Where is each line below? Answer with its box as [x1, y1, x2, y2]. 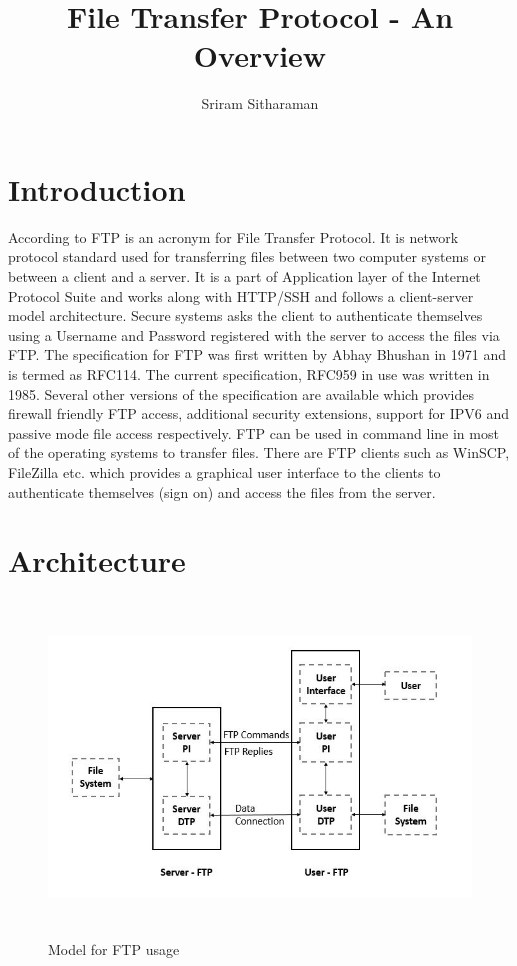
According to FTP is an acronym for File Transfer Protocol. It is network [8, 226, 459, 247]
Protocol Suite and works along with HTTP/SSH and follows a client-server [8, 285, 474, 306]
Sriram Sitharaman [201, 93, 319, 114]
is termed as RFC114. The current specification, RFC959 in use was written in [8, 364, 490, 384]
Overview [193, 35, 327, 76]
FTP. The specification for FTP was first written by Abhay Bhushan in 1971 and [8, 344, 507, 365]
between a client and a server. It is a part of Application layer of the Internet [8, 266, 481, 287]
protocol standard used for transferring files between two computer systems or [8, 246, 487, 267]
